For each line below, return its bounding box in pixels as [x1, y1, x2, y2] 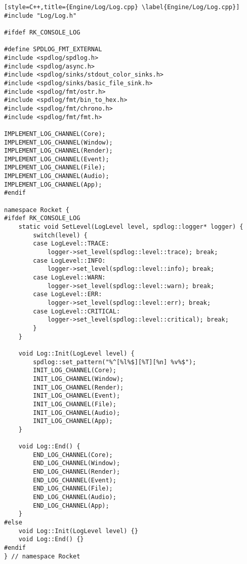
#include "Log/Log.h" [4, 12, 77, 19]
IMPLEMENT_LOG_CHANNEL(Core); [4, 130, 106, 137]
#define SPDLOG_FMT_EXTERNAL [4, 46, 102, 53]
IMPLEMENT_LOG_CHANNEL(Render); [4, 147, 113, 155]
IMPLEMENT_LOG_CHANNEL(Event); [4, 155, 109, 163]
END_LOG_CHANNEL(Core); [33, 451, 113, 459]
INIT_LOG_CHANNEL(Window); [33, 375, 124, 382]
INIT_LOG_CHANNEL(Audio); [33, 409, 120, 416]
